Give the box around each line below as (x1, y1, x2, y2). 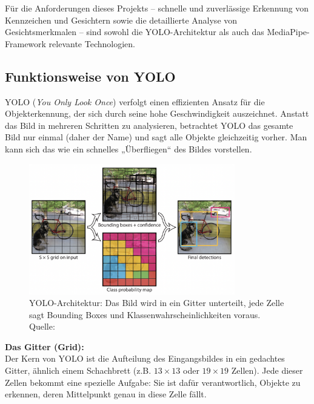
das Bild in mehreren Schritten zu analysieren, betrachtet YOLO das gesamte (5, 119, 293, 131)
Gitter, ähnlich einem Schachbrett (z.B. (5, 364, 152, 377)
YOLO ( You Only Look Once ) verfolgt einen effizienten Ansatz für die (5, 95, 265, 108)
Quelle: (29, 320, 55, 333)
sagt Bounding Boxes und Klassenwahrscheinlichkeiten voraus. (29, 308, 261, 321)
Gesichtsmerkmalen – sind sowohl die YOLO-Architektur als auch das (5, 25, 264, 38)
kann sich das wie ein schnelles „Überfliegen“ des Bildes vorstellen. (5, 142, 252, 155)
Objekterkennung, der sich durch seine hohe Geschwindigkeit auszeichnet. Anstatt (5, 107, 309, 120)
